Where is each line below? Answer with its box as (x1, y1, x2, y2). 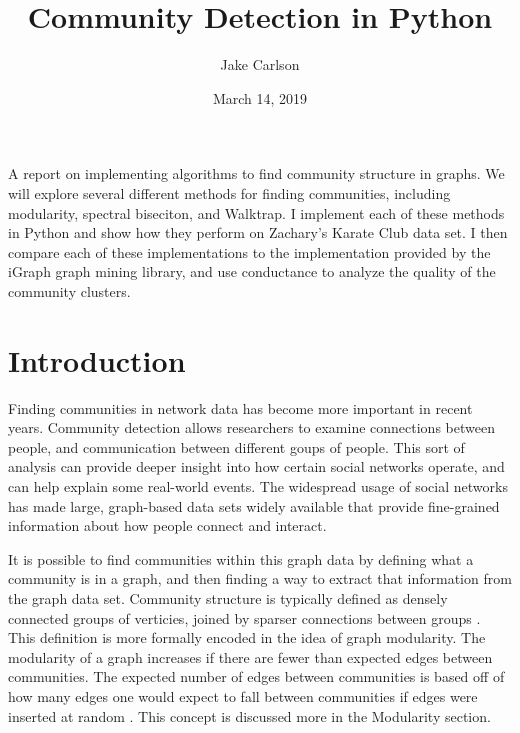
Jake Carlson (220, 54, 300, 75)
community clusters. (8, 280, 131, 301)
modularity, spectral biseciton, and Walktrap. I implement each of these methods (8, 202, 505, 223)
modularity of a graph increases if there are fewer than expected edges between (8, 646, 493, 667)
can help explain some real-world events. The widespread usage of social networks (8, 475, 508, 496)
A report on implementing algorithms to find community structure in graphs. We (8, 163, 505, 184)
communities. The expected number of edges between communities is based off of (8, 666, 505, 687)
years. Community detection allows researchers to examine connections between (8, 417, 495, 438)
